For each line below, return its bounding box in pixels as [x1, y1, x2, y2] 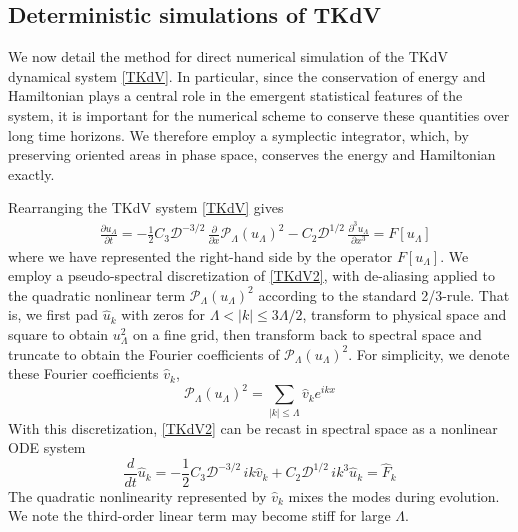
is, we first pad [8, 304, 99, 325]
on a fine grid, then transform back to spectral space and [133, 323, 482, 344]
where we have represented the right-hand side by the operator [8, 245, 393, 266]
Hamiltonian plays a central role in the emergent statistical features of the [8, 85, 463, 106]
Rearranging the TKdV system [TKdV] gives [8, 197, 284, 218]
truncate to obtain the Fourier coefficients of [8, 343, 280, 364]
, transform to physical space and [302, 304, 507, 325]
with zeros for [121, 304, 206, 325]
